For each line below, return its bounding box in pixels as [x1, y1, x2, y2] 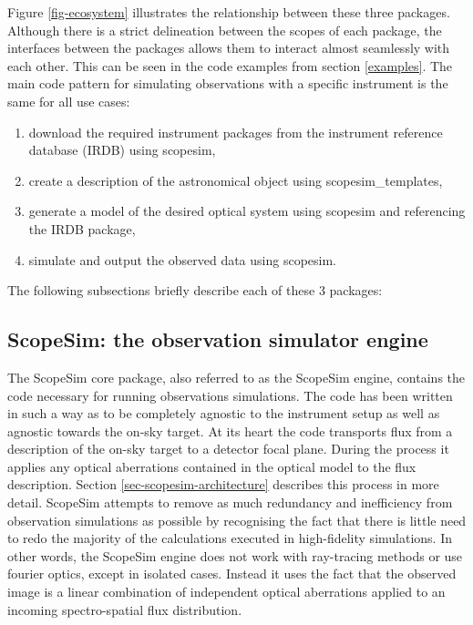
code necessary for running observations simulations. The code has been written [7, 385, 453, 405]
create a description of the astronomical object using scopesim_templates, [28, 170, 443, 190]
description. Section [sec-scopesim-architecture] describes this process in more [7, 475, 439, 494]
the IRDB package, [28, 219, 136, 238]
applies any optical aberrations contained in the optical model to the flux [7, 456, 416, 476]
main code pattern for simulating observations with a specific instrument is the [7, 74, 448, 93]
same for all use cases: [7, 91, 130, 110]
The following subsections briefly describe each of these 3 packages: [7, 281, 383, 300]
